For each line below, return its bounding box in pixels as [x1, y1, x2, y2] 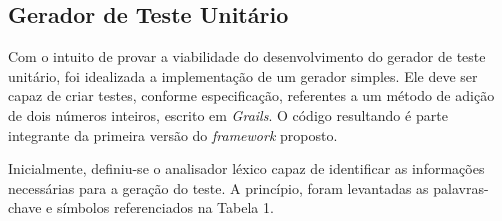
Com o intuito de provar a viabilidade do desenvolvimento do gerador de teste [8, 46, 486, 67]
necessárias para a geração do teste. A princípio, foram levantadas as [8, 177, 429, 198]
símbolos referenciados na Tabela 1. [56, 197, 274, 218]
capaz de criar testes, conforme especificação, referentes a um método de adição [8, 85, 495, 106]
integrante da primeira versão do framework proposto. [8, 124, 338, 145]
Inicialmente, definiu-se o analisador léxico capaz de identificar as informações [8, 158, 485, 179]
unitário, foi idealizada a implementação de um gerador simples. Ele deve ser [8, 65, 478, 86]
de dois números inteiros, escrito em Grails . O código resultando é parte [8, 104, 448, 125]
